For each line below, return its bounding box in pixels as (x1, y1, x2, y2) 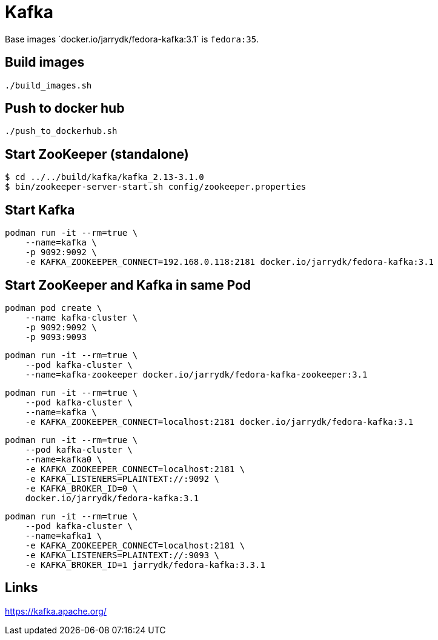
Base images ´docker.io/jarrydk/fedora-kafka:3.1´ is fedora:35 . (5, 33, 259, 44)
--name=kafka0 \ (25, 454, 102, 464)
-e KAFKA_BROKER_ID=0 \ (25, 483, 138, 493)
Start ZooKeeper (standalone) (5, 146, 189, 162)
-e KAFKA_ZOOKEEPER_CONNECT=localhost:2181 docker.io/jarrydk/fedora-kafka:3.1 (25, 416, 414, 427)
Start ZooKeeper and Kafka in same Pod (5, 277, 251, 293)
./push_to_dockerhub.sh (5, 126, 118, 136)
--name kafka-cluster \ (25, 312, 138, 322)
